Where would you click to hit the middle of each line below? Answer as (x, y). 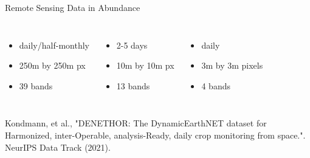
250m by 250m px (52, 65)
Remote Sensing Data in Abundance (73, 7)
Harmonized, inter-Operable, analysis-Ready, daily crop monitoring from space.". (155, 135)
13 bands (133, 85)
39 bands (36, 85)
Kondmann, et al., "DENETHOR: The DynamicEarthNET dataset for (136, 123)
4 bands (216, 85)
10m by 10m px (145, 65)
